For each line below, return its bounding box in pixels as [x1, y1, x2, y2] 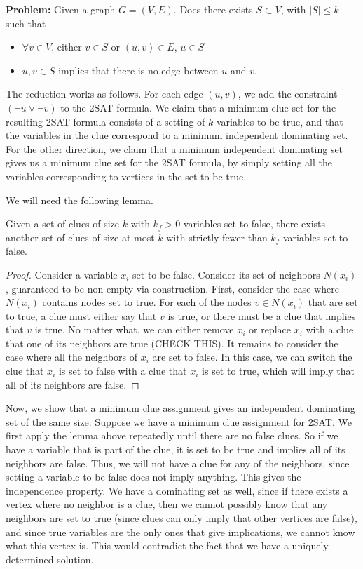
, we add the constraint [238, 86, 338, 101]
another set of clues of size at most [6, 229, 155, 244]
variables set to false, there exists [183, 216, 326, 231]
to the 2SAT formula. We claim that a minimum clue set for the [60, 100, 336, 114]
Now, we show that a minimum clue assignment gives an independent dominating [6, 401, 355, 415]
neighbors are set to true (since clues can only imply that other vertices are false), [6, 511, 357, 525]
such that [6, 15, 46, 30]
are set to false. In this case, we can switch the [152, 349, 352, 364]
